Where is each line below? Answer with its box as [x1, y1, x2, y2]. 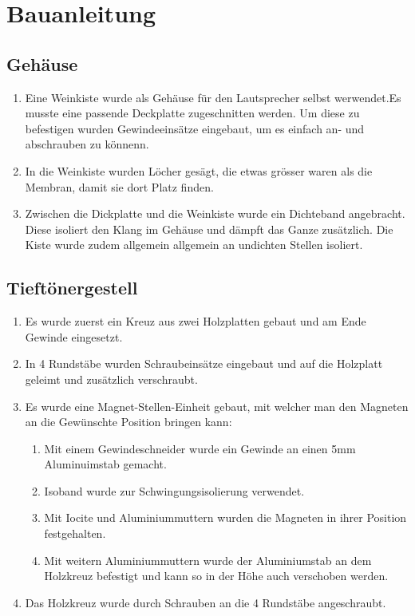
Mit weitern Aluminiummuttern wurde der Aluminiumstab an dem [44, 551, 372, 568]
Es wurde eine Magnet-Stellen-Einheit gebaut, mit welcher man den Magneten [25, 397, 409, 414]
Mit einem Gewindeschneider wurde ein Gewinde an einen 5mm [44, 440, 356, 456]
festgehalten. [44, 525, 106, 542]
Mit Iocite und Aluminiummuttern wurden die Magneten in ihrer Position [44, 509, 407, 526]
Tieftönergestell [6, 275, 138, 300]
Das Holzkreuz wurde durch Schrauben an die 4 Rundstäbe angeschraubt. [25, 594, 386, 610]
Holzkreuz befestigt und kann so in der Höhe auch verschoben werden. [44, 567, 389, 584]
